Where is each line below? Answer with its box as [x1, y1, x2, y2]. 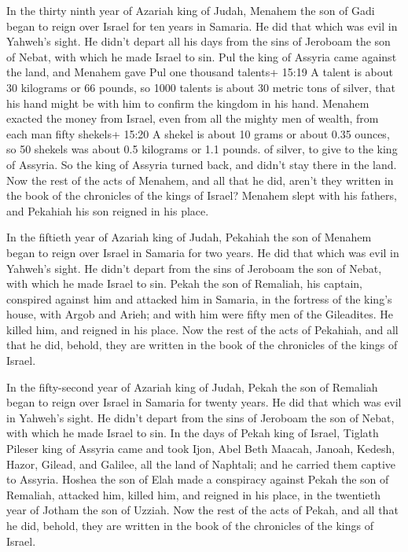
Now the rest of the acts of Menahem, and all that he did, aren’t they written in [6, 171, 394, 188]
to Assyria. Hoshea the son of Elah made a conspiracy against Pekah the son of [6, 471, 389, 488]
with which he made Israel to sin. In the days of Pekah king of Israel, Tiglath [6, 425, 379, 441]
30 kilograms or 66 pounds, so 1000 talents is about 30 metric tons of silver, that [6, 79, 395, 95]
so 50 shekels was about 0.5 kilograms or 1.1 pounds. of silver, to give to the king [6, 141, 398, 157]
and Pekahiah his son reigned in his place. [6, 202, 209, 219]
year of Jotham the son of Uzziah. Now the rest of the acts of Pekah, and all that [6, 502, 399, 518]
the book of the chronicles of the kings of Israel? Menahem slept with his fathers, [6, 187, 397, 204]
